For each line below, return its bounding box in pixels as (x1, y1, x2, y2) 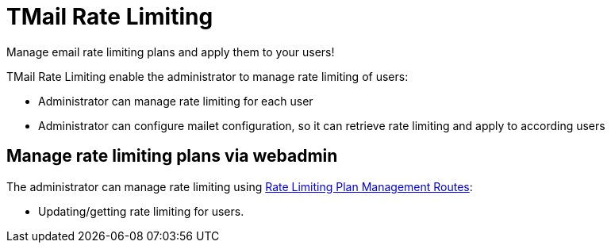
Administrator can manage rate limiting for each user (38, 94, 313, 108)
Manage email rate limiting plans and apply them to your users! (6, 44, 335, 59)
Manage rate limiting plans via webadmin (6, 146, 338, 167)
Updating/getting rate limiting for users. (38, 204, 244, 218)
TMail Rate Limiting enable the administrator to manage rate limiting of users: (6, 69, 409, 83)
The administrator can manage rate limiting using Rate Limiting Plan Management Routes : (6, 179, 473, 193)
